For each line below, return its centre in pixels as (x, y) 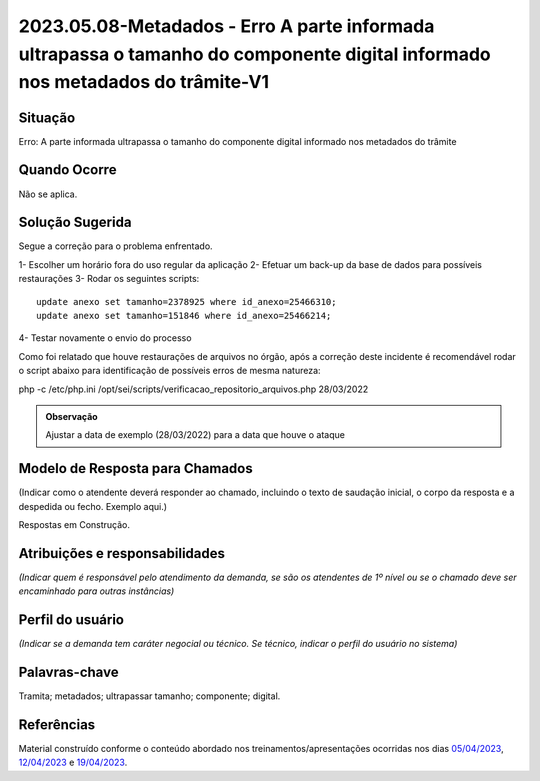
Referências (57, 724)
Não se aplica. (48, 194)
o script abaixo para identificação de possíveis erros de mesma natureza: (169, 371)
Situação (47, 117)
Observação (72, 416)
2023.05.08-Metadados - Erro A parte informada (226, 26)
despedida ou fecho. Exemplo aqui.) (93, 506)
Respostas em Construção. (74, 525)
